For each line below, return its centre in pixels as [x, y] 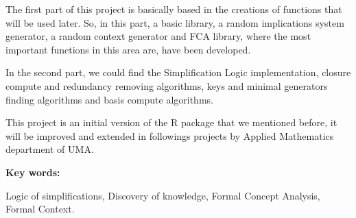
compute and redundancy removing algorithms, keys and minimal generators [167, 85]
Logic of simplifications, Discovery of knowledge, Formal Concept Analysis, [163, 195]
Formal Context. [40, 209]
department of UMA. [50, 149]
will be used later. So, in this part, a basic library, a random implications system [175, 22]
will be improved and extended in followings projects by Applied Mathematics [170, 135]
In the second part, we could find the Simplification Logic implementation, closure [178, 72]
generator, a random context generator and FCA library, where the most [158, 36]
